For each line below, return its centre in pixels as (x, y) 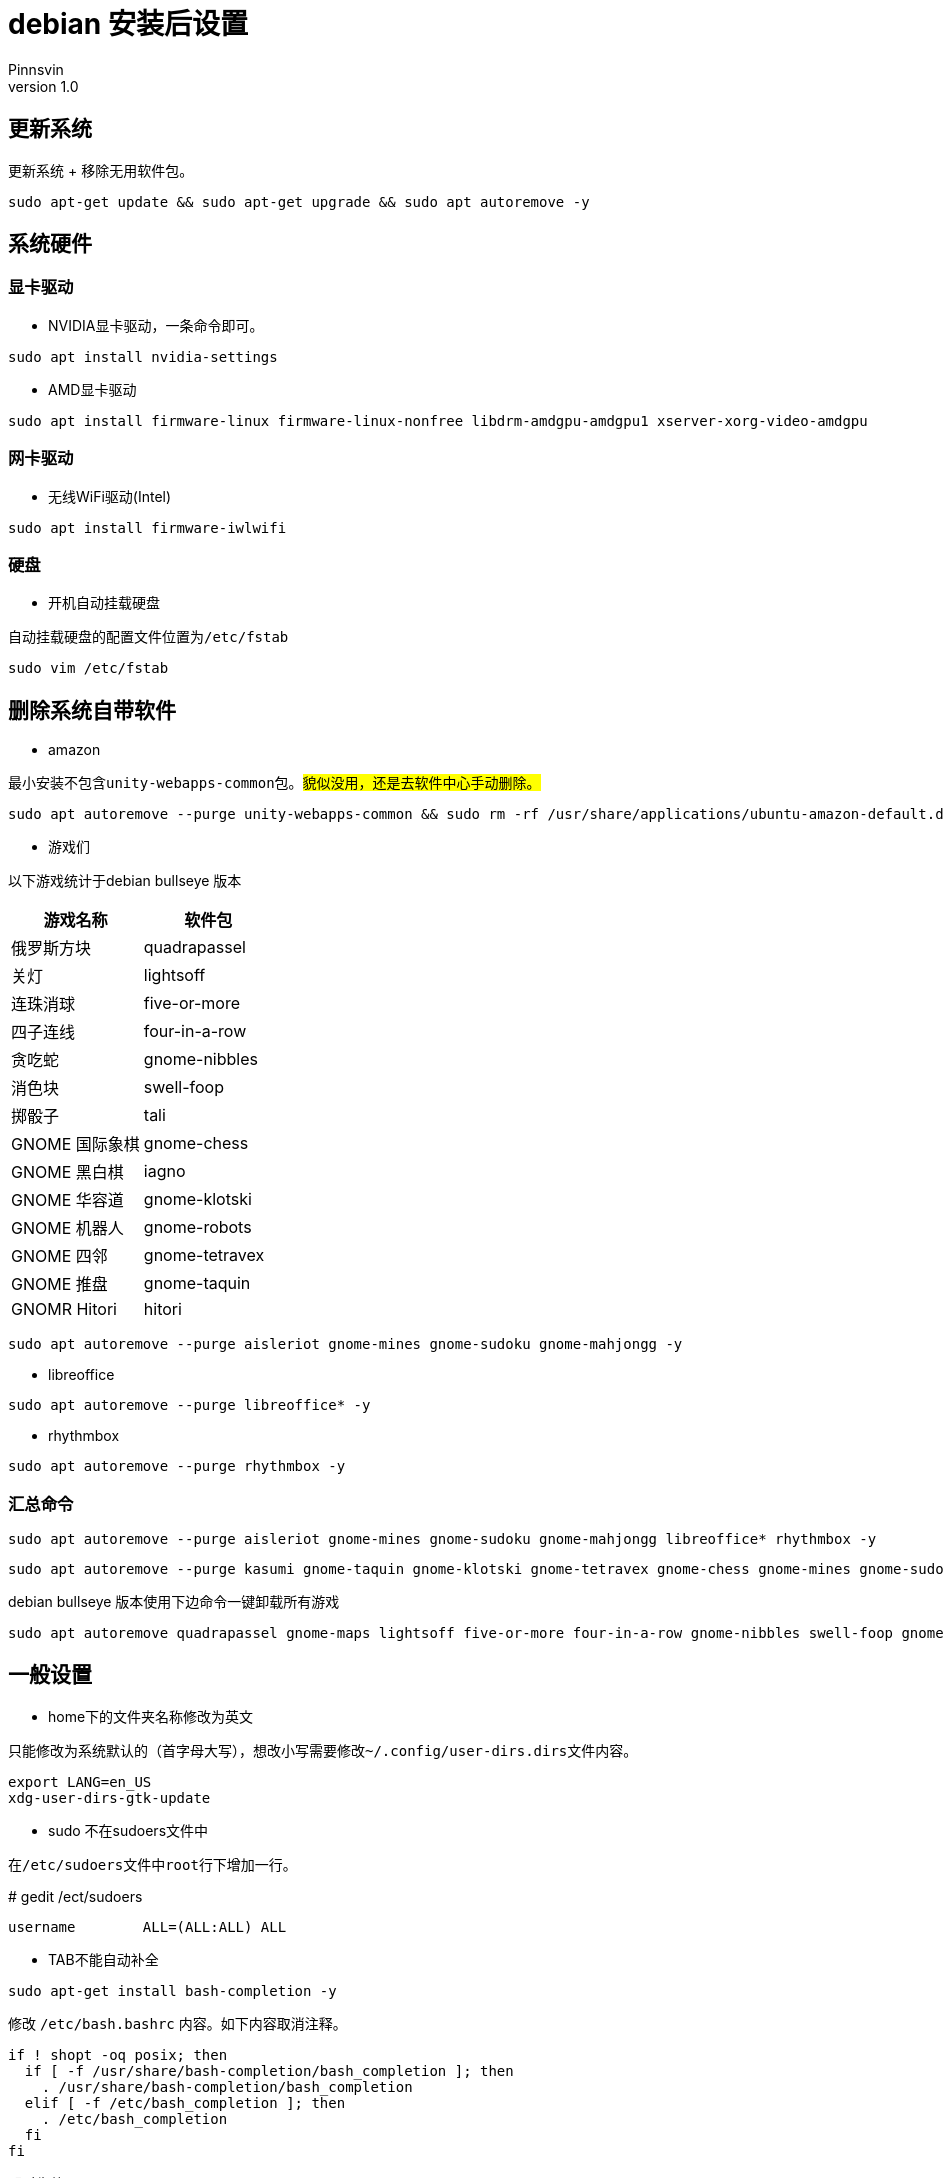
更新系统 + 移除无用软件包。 (101, 170)
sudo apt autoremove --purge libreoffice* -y (189, 1405)
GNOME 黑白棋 (67, 1172)
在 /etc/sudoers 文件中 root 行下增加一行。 (152, 1864)
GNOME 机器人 (67, 1228)
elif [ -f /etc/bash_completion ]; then (185, 2102)
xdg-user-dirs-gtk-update (109, 1797)
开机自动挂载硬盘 (104, 603)
